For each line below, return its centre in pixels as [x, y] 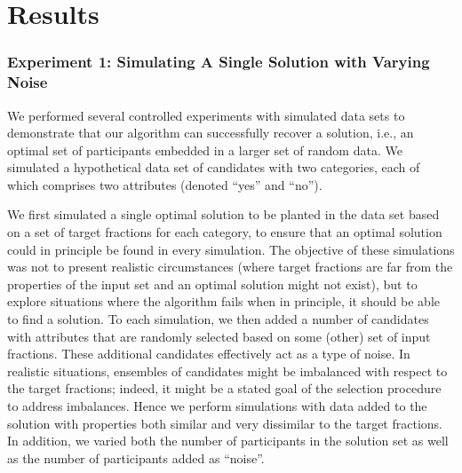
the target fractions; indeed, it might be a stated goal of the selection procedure [224, 388]
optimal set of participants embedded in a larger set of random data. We [205, 150]
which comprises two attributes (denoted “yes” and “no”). [165, 184]
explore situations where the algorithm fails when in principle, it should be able [224, 301]
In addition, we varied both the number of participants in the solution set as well [228, 441]
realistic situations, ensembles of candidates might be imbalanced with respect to [227, 371]
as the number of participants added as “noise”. [136, 457]
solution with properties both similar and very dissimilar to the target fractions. [225, 423]
